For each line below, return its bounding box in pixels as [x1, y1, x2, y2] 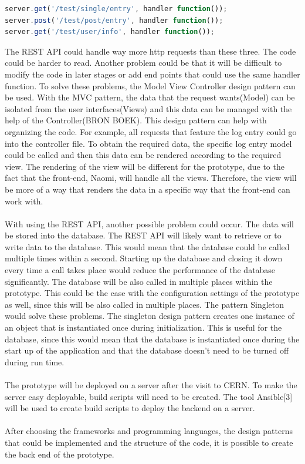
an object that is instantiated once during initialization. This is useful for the [5, 321, 282, 334]
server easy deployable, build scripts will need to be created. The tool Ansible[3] [5, 390, 293, 402]
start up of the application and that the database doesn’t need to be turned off [5, 344, 289, 357]
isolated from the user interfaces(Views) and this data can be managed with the [5, 102, 292, 115]
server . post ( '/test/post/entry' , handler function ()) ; [5, 16, 223, 25]
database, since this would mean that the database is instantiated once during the [5, 332, 300, 345]
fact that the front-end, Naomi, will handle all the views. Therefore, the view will [5, 172, 297, 184]
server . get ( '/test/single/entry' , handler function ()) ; [5, 5, 228, 13]
